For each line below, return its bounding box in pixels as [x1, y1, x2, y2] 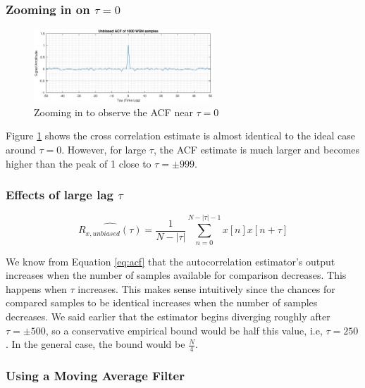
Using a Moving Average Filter [6, 366, 185, 384]
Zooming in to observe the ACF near [34, 104, 193, 119]
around [6, 142, 36, 157]
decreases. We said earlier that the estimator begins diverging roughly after [6, 308, 330, 323]
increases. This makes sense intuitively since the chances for [78, 281, 335, 296]
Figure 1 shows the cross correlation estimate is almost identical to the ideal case [6, 128, 355, 143]
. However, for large [61, 142, 147, 157]
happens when [6, 281, 67, 296]
